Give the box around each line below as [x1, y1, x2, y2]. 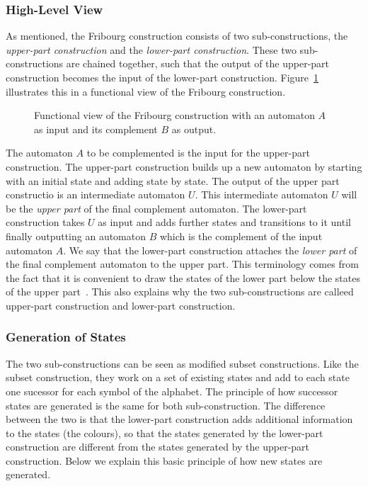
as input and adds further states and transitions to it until [98, 215, 351, 230]
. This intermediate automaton [195, 187, 328, 202]
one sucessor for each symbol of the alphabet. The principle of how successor [6, 383, 338, 398]
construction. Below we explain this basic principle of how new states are [6, 453, 323, 468]
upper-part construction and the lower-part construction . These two [6, 42, 297, 57]
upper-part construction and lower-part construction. [6, 298, 236, 312]
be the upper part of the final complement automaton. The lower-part [6, 200, 307, 215]
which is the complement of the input [159, 228, 323, 243]
